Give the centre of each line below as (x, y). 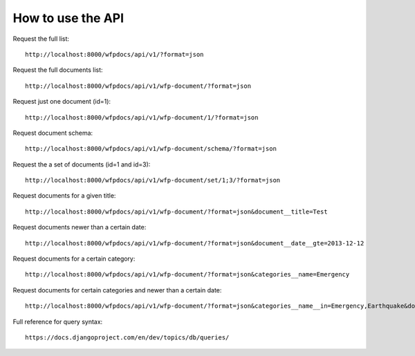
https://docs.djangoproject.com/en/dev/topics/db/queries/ (127, 337)
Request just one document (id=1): (62, 102)
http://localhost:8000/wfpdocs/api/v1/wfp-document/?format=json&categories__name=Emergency (187, 274)
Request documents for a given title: (64, 196)
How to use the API (68, 18)
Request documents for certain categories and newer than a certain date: (117, 290)
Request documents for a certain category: (74, 259)
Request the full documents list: (58, 70)
